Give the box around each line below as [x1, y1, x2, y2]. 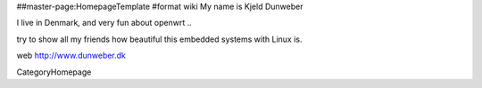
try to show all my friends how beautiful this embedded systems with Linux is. [16, 34, 303, 44]
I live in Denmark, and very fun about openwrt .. [16, 18, 192, 28]
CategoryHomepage [16, 67, 92, 77]
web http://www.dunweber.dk [16, 50, 127, 61]
